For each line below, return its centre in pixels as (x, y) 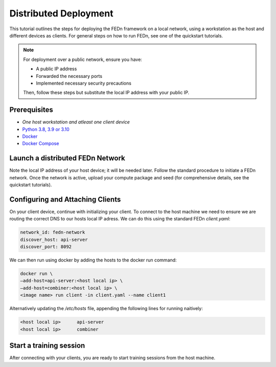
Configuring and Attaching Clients (65, 199)
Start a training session (47, 346)
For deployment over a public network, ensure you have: (83, 59)
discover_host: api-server (54, 239)
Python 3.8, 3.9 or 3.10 (46, 129)
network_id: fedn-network (53, 232)
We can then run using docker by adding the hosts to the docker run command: (93, 260)
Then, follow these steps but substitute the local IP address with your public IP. (106, 93)
